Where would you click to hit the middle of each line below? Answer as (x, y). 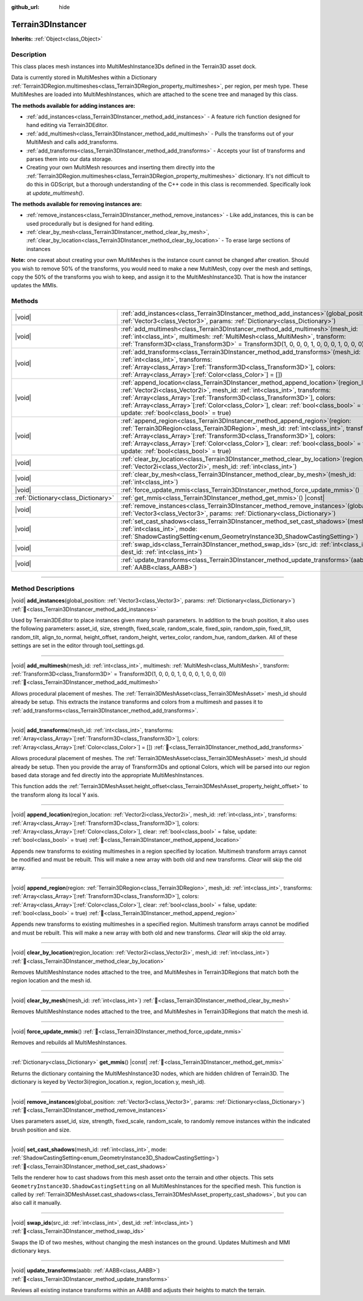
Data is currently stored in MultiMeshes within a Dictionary (84, 77)
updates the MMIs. (34, 285)
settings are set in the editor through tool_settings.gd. (78, 646)
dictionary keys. (31, 1250)
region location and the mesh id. (51, 980)
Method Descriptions (43, 589)
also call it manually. (36, 1203)
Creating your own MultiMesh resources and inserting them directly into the (120, 168)
